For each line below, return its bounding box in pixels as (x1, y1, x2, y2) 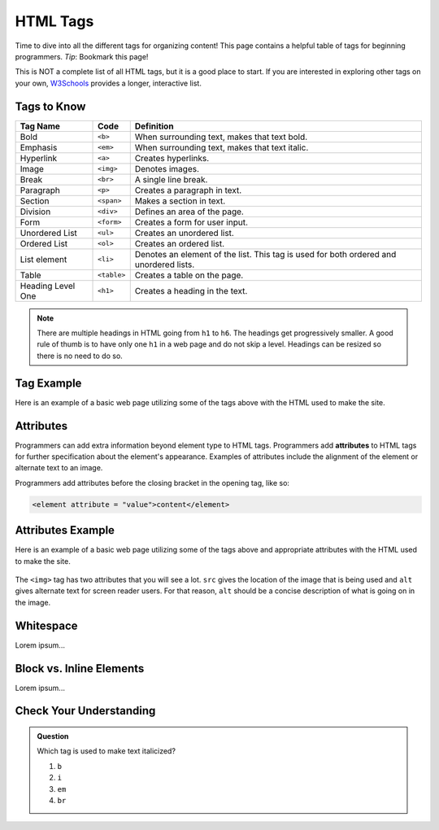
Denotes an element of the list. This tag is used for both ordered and (134, 248, 397, 260)
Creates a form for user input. (134, 216, 248, 228)
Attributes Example (15, 523, 115, 537)
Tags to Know (15, 99, 86, 113)
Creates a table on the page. (134, 269, 244, 281)
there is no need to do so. (37, 351, 124, 360)
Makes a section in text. (134, 195, 226, 207)
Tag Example (15, 376, 82, 390)
